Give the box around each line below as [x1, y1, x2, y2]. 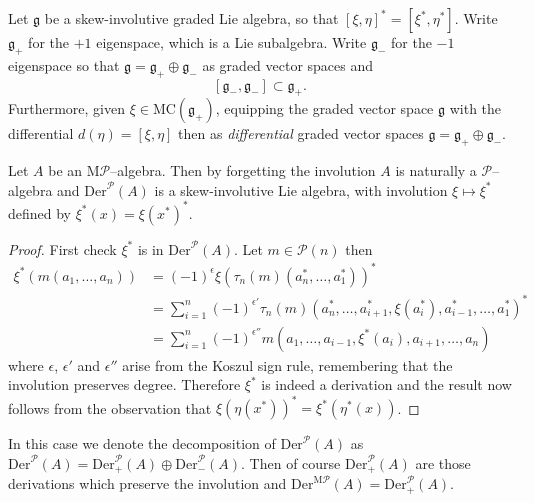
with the [449, 98, 502, 119]
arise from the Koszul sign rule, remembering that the [122, 354, 453, 375]
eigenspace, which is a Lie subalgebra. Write [96, 32, 367, 52]
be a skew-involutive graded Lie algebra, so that [44, 8, 339, 28]
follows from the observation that [8, 397, 212, 418]
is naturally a [395, 160, 477, 181]
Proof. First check [8, 238, 117, 259]
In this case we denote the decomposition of [8, 433, 276, 454]
